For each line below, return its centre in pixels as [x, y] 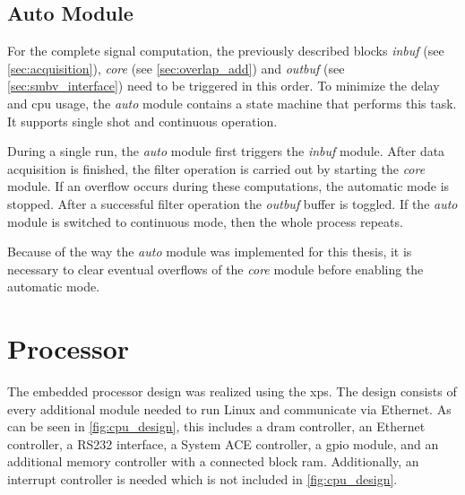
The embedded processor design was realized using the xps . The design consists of [232, 391]
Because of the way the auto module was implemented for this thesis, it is [210, 252]
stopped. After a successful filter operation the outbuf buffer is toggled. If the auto [232, 203]
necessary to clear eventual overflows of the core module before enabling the [215, 269]
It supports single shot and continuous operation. [142, 121]
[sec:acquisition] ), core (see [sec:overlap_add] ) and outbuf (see [176, 68]
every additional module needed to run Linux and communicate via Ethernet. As [229, 408]
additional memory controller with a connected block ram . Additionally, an [213, 461]
